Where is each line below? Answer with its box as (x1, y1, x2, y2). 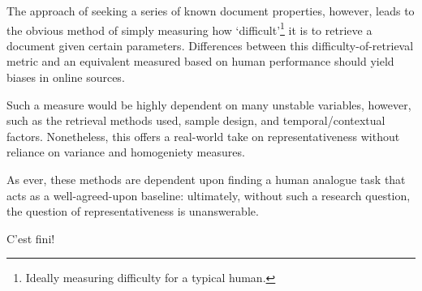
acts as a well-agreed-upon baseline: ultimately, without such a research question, (6, 186, 411, 203)
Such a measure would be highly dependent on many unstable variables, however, (6, 96, 411, 113)
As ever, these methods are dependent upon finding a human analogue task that (6, 171, 406, 187)
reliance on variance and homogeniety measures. (6, 143, 245, 160)
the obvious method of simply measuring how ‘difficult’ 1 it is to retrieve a (6, 19, 372, 38)
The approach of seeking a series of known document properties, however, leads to (6, 2, 415, 19)
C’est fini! (6, 229, 55, 246)
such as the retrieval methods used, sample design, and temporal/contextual (6, 112, 385, 129)
